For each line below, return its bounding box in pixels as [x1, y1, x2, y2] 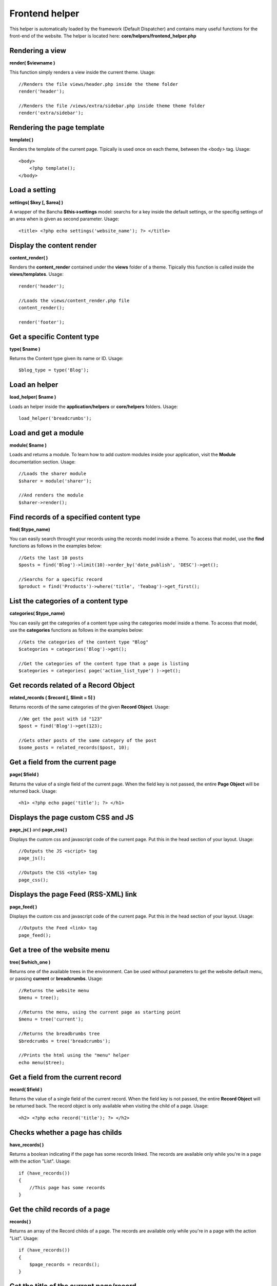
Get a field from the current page [9, 758, 116, 766]
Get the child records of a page [9, 1205, 110, 1213]
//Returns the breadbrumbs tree [18, 1031, 100, 1037]
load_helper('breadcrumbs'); [18, 416, 92, 421]
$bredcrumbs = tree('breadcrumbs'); [18, 1038, 111, 1044]
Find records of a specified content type [9, 512, 141, 522]
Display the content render [9, 241, 97, 249]
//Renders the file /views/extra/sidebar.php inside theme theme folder [18, 103, 205, 109]
